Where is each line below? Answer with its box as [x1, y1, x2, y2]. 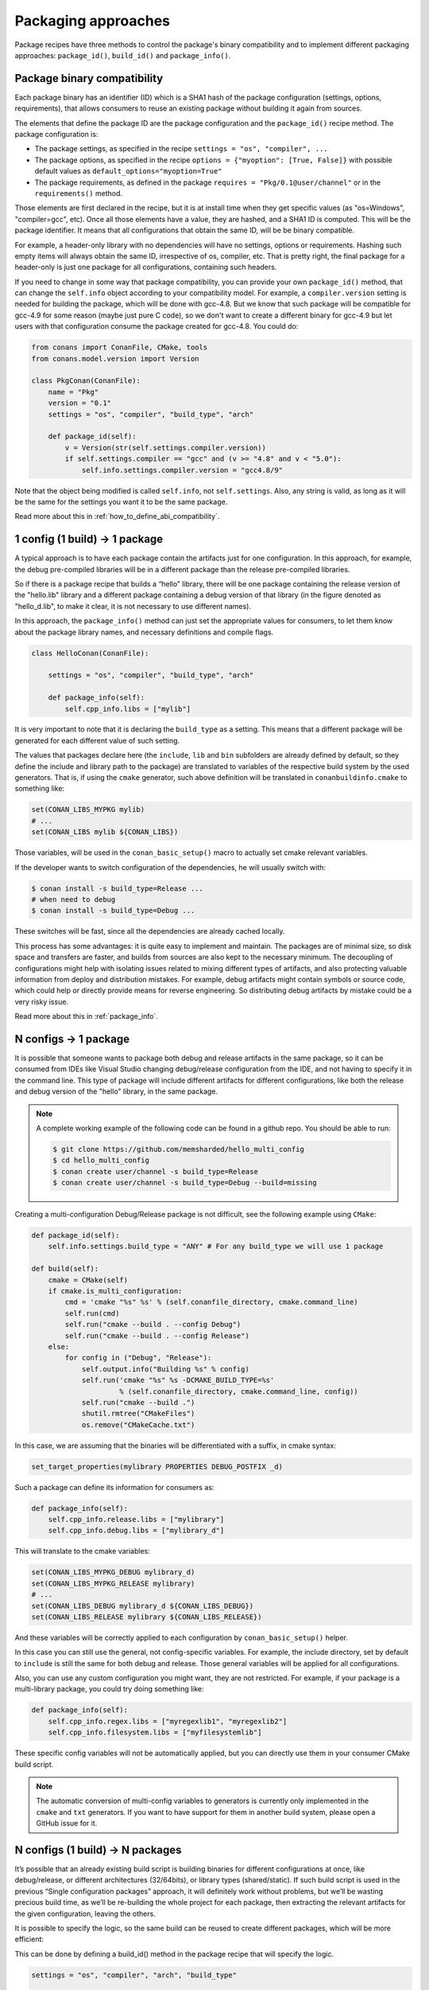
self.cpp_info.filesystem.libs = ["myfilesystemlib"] [48, 1728, 262, 1737]
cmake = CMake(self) [48, 1275, 129, 1285]
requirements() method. [34, 188, 123, 198]
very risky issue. [14, 997, 69, 1006]
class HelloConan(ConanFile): [31, 649, 149, 657]
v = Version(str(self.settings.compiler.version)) [64, 443, 266, 452]
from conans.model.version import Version [31, 354, 199, 363]
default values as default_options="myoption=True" [34, 166, 222, 176]
